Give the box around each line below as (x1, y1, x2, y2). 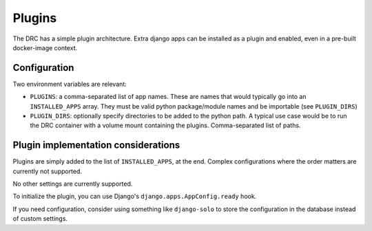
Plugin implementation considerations (12, 140, 180, 151)
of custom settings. (12, 214, 68, 223)
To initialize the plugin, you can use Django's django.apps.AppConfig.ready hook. (12, 192, 257, 201)
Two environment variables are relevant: (12, 80, 127, 88)
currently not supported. (12, 167, 83, 175)
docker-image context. (12, 43, 78, 52)
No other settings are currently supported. (12, 179, 133, 188)
